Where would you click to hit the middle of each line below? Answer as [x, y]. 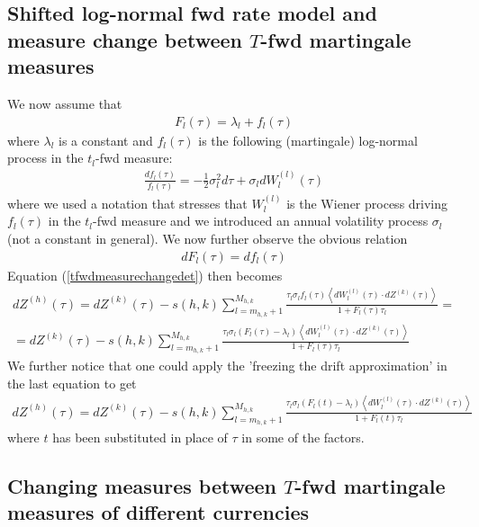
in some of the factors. [303, 437]
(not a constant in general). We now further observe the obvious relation [208, 238]
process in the [45, 158]
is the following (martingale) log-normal [308, 140]
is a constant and [106, 140]
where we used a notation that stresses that [127, 203]
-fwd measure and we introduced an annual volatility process [261, 221]
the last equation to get [72, 383]
